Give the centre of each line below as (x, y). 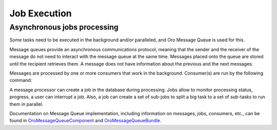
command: (21, 80)
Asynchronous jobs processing (64, 27)
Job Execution (41, 13)
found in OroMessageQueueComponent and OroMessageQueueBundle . (85, 121)
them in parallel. (26, 104)
